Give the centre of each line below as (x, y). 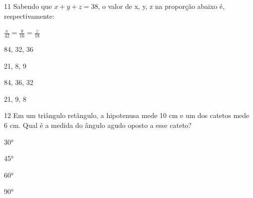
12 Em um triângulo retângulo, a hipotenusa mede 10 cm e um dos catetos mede (127, 115)
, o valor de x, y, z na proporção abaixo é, (161, 6)
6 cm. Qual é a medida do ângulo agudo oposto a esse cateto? (98, 125)
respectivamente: (29, 16)
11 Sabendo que (28, 6)
